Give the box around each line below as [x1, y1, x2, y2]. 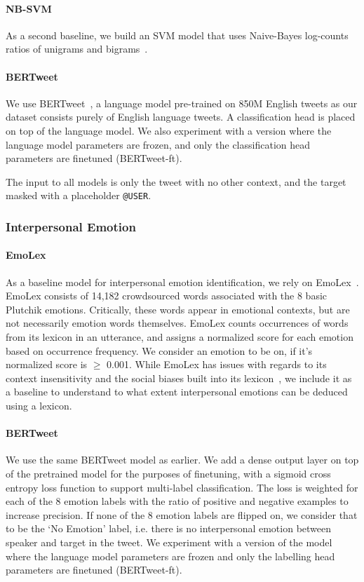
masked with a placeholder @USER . [6, 188, 151, 203]
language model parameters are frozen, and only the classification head [6, 137, 310, 151]
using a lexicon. [6, 398, 72, 412]
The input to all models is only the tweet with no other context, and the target [6, 174, 346, 189]
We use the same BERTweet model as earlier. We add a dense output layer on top [6, 452, 359, 467]
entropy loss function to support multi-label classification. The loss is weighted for [6, 480, 358, 494]
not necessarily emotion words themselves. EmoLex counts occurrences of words [6, 316, 349, 330]
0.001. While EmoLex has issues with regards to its [107, 357, 327, 372]
